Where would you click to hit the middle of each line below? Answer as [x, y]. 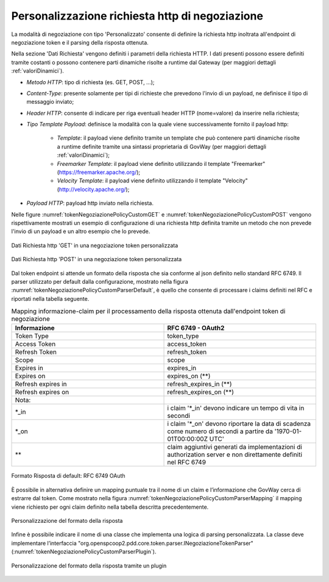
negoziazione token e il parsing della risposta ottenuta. [80, 42]
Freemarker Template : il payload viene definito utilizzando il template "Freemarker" [161, 163]
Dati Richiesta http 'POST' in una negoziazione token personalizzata [97, 259]
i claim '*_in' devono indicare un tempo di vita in [236, 408]
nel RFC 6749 [187, 462]
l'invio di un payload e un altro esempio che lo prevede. [81, 231]
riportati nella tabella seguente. [50, 298]
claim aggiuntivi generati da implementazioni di [235, 447]
